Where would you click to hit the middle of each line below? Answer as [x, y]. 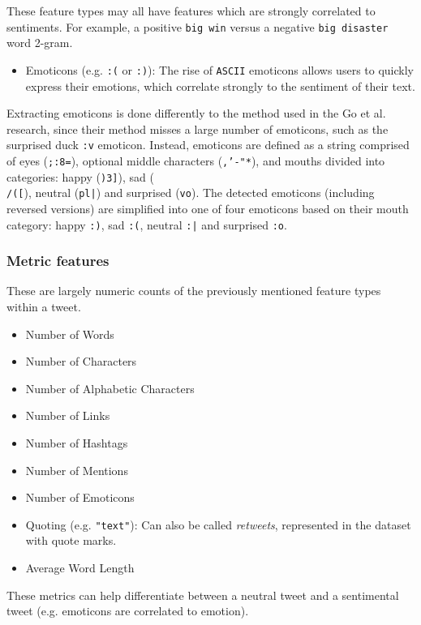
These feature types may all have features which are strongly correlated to [191, 11]
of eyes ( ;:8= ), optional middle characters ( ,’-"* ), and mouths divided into [196, 160]
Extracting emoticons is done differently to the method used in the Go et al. [196, 113]
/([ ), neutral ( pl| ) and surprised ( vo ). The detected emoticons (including [191, 193]
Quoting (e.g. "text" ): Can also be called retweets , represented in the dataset [218, 524]
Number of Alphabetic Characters [110, 388]
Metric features [58, 261]
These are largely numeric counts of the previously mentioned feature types [194, 291]
